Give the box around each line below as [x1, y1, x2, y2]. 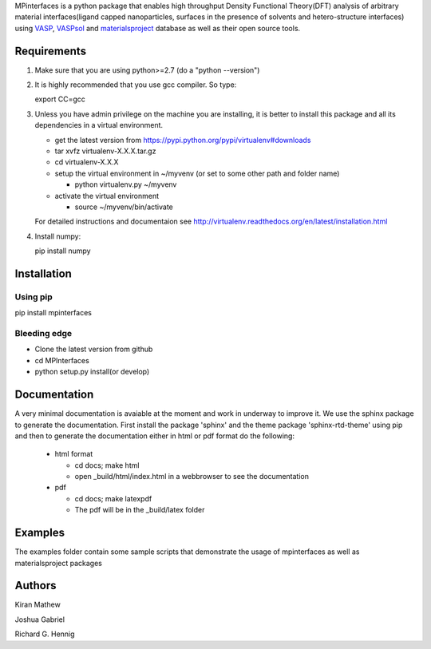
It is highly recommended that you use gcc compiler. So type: [34, 80, 237, 89]
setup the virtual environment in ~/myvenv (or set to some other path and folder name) [54, 168, 340, 178]
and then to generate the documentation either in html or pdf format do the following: [14, 431, 295, 441]
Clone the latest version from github [34, 344, 153, 354]
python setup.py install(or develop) [34, 367, 150, 377]
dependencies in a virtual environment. [34, 121, 164, 130]
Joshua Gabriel [14, 615, 65, 624]
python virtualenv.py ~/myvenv [74, 180, 177, 189]
